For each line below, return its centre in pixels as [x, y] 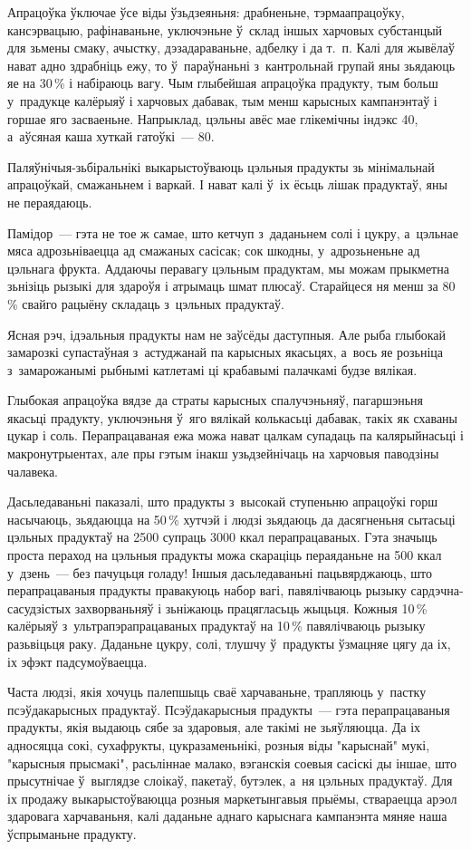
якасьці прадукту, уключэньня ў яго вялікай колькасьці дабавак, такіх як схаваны [232, 417]
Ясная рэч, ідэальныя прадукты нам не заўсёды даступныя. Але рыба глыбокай [227, 334]
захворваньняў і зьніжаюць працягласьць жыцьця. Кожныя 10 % [251, 608]
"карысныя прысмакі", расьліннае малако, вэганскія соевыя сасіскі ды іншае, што [232, 762]
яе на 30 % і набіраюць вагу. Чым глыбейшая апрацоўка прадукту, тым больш [223, 83]
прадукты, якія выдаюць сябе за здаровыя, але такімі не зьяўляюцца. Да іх [214, 727]
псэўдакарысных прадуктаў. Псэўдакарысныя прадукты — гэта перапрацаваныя [229, 709]
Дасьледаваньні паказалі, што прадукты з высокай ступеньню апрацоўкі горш [222, 502]
